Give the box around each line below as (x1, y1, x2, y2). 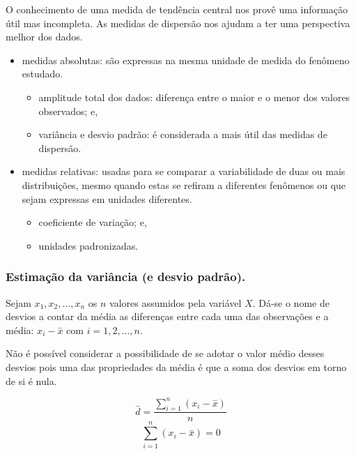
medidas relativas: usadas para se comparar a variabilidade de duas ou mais (22, 164, 346, 179)
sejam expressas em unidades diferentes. (22, 191, 192, 206)
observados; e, (38, 103, 98, 118)
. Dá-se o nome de (252, 295, 330, 310)
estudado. (22, 66, 63, 81)
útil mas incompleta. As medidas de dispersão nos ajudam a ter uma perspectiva (6, 15, 350, 30)
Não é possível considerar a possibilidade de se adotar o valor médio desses (6, 346, 325, 361)
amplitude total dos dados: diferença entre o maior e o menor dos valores (38, 89, 350, 104)
